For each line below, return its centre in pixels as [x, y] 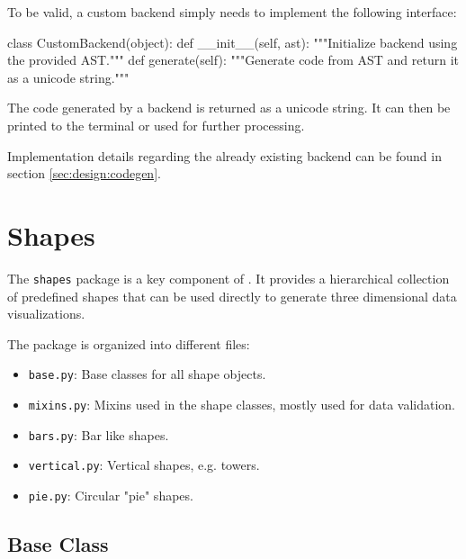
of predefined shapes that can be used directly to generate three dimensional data [232, 296]
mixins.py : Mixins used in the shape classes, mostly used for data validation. [242, 404]
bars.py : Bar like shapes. [99, 434]
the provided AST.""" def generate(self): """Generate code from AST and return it [233, 60]
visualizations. [46, 314]
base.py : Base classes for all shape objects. [147, 374]
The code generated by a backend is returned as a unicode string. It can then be [229, 108]
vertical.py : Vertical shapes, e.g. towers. [144, 465]
